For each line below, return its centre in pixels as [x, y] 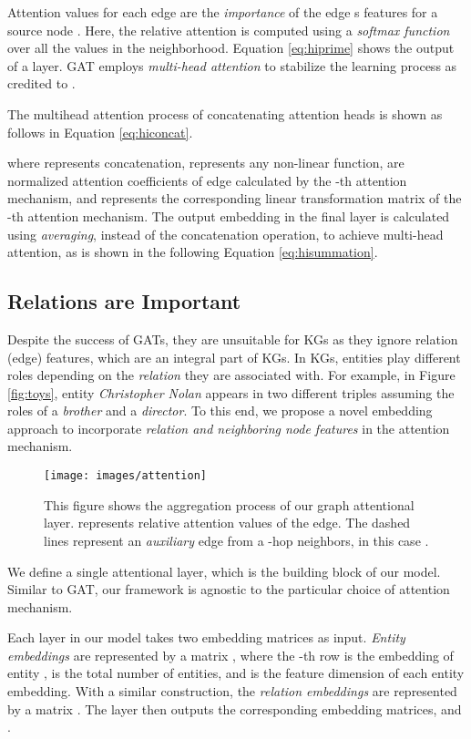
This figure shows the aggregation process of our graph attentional [229, 504]
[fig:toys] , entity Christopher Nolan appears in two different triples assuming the [231, 392]
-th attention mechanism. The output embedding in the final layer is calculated [229, 216]
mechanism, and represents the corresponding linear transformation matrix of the [235, 198]
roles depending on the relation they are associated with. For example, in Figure [231, 375]
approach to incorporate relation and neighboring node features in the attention [229, 428]
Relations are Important [124, 301]
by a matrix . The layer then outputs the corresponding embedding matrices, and [235, 708]
